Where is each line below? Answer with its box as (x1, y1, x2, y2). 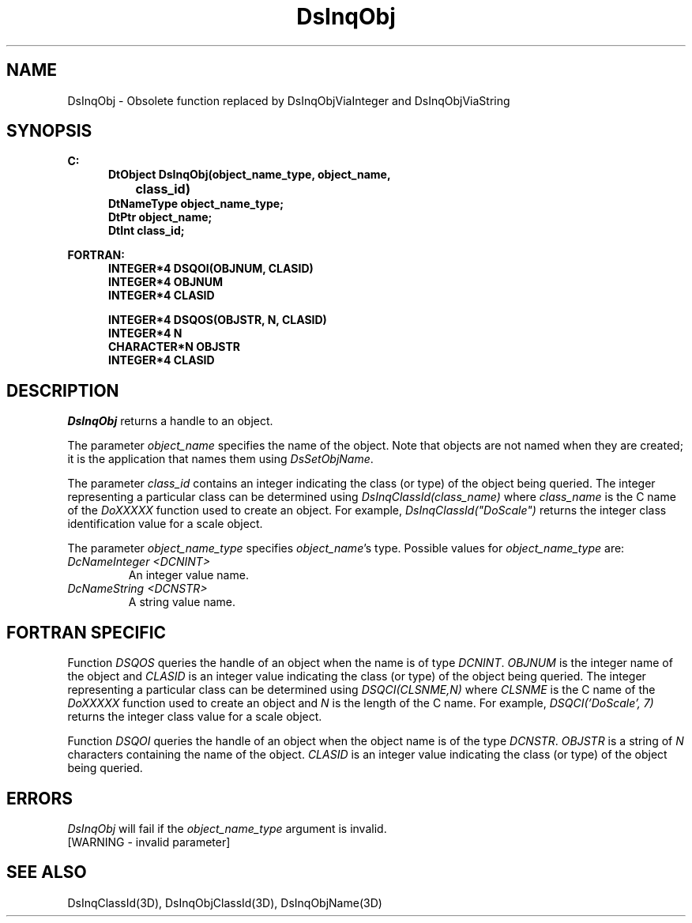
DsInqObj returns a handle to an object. (67, 414, 273, 428)
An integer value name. (128, 568, 249, 582)
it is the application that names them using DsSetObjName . (67, 452, 374, 466)
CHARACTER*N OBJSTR (108, 340, 240, 354)
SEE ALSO (6, 862, 87, 883)
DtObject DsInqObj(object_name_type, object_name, (108, 168, 391, 182)
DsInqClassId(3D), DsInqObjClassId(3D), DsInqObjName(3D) (67, 895, 382, 910)
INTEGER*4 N (108, 326, 182, 341)
